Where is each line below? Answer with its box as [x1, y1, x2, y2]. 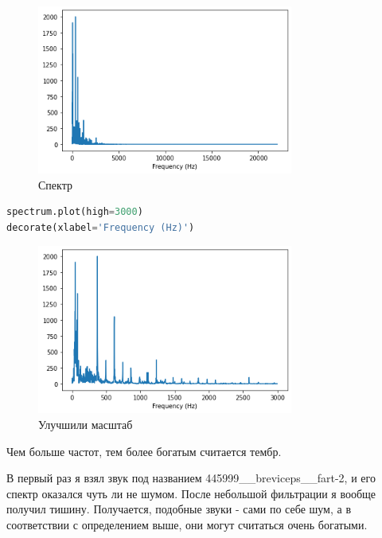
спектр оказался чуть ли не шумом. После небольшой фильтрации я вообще [6, 485, 376, 501]
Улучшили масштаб [38, 415, 133, 432]
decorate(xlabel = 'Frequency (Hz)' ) [6, 221, 195, 233]
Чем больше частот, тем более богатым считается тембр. [6, 442, 282, 459]
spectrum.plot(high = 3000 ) [6, 206, 143, 218]
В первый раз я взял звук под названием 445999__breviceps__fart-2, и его [6, 470, 376, 486]
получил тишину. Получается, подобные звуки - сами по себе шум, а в [6, 501, 352, 517]
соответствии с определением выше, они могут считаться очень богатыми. [6, 516, 368, 532]
